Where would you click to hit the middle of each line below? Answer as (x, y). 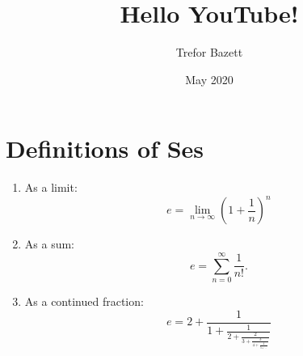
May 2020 (209, 79)
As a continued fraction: (84, 301)
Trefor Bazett (209, 52)
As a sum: (49, 244)
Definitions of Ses (105, 148)
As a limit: (51, 187)
